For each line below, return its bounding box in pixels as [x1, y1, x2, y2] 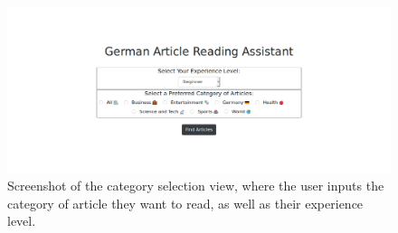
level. [7, 211, 36, 230]
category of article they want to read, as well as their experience [7, 193, 364, 212]
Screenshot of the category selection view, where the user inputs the [7, 176, 384, 195]
